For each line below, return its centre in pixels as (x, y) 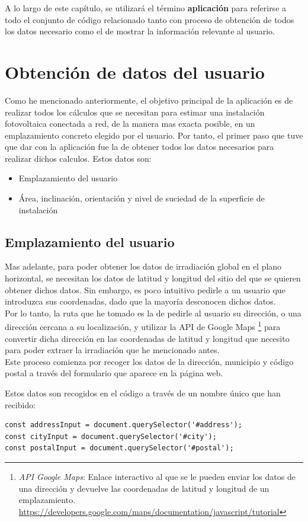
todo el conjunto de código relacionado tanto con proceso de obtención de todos (150, 19)
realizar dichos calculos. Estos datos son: (78, 158)
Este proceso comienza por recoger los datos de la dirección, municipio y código (149, 361)
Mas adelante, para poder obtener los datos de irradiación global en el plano (143, 266)
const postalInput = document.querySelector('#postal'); (119, 448)
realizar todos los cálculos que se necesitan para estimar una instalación (135, 112)
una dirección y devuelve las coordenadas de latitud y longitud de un (144, 488)
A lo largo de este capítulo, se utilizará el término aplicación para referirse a (146, 8)
